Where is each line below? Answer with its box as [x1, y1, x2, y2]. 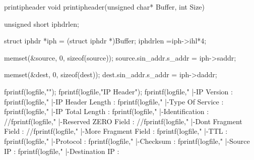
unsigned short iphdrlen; [4, 18, 79, 29]
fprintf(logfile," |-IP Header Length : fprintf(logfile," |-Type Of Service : [4, 96, 224, 106]
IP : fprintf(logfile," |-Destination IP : [4, 145, 119, 156]
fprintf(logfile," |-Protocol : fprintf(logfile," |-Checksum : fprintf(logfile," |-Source [4, 135, 250, 146]
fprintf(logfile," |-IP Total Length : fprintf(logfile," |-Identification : [4, 106, 209, 117]
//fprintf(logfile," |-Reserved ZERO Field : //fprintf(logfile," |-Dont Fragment [4, 116, 242, 126]
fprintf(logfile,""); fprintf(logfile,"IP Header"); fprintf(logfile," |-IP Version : [4, 86, 233, 96]
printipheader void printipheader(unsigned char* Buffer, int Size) [4, 2, 205, 12]
